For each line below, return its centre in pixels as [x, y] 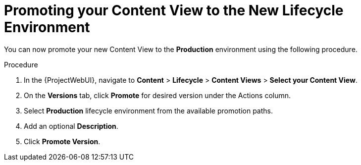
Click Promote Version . [62, 141]
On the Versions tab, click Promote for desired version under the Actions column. [157, 95]
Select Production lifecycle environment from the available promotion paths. [149, 110]
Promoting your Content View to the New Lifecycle [174, 10]
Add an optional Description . [71, 126]
